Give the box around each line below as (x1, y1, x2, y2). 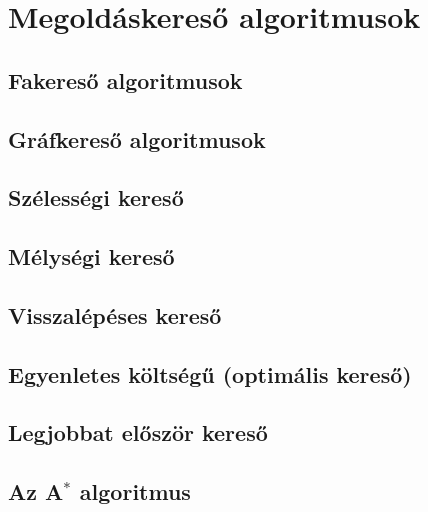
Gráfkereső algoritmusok (8, 123, 266, 154)
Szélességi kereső (8, 182, 184, 213)
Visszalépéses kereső (8, 299, 222, 330)
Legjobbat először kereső (8, 417, 268, 448)
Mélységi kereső (8, 241, 175, 272)
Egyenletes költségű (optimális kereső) (8, 358, 412, 389)
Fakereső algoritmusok (8, 64, 243, 95)
